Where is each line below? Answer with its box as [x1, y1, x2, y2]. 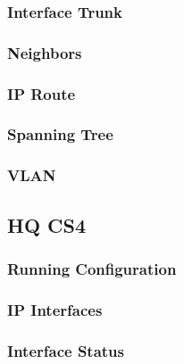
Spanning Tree [7, 123, 113, 145]
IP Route [7, 82, 76, 104]
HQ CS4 [7, 211, 87, 238]
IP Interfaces [7, 298, 103, 320]
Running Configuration [7, 257, 177, 279]
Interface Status [7, 339, 124, 361]
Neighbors [7, 41, 82, 63]
